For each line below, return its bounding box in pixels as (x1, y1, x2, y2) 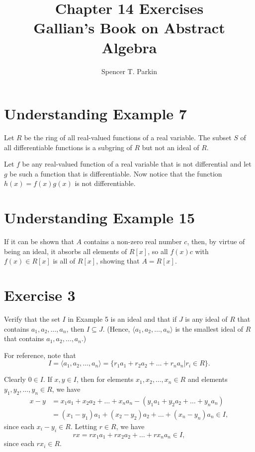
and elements (187, 374, 228, 384)
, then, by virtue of (187, 236, 245, 247)
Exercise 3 (4, 285, 76, 305)
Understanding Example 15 (4, 207, 195, 228)
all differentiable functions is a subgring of (4, 142, 132, 152)
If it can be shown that (4, 236, 74, 247)
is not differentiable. (75, 178, 136, 188)
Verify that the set (4, 314, 60, 324)
